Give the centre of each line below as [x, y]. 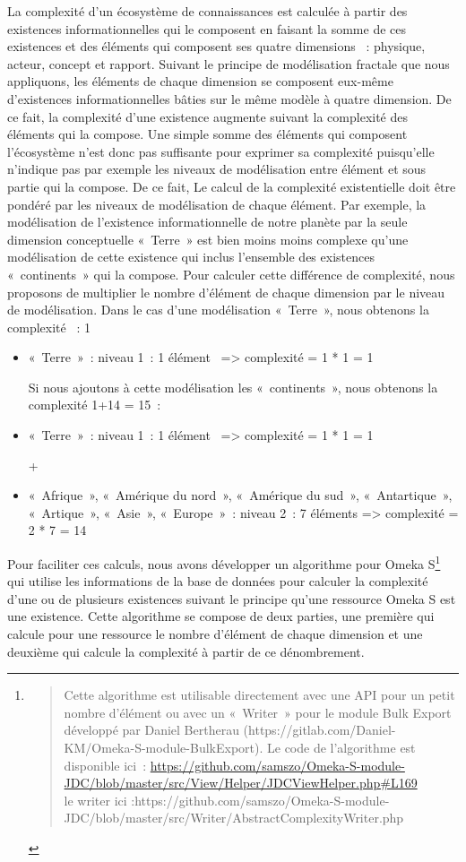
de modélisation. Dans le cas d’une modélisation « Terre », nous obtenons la [218, 310]
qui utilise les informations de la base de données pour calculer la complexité [218, 581]
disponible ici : [105, 765]
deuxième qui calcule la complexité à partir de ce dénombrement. [186, 651]
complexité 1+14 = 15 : [95, 405]
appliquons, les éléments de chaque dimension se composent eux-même [200, 81]
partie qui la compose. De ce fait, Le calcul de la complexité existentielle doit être [232, 186]
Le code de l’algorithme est [341, 748]
